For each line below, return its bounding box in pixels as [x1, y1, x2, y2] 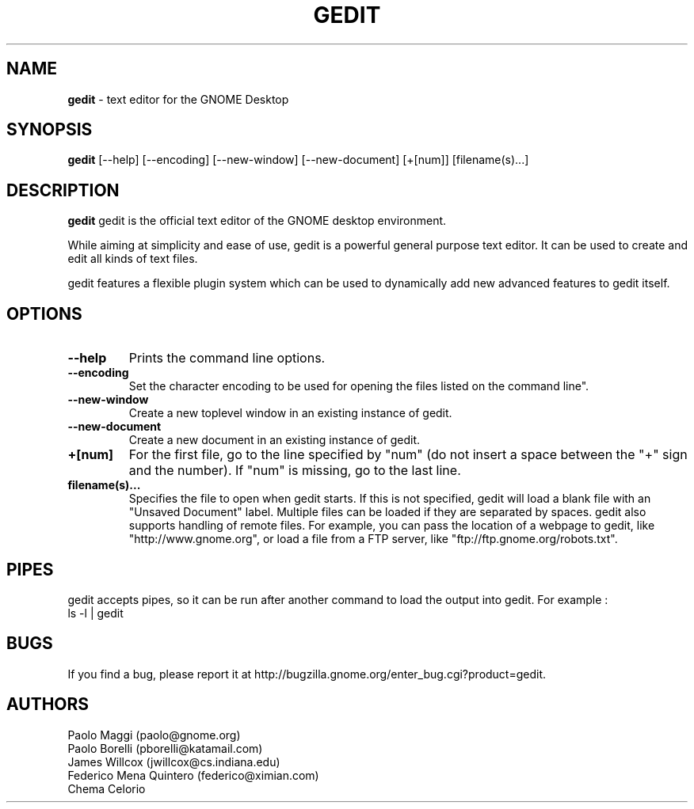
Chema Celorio [67, 781, 146, 796]
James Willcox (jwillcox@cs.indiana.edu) [67, 754, 280, 769]
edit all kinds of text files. [67, 252, 198, 266]
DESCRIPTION [6, 180, 120, 200]
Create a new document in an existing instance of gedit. [128, 433, 421, 447]
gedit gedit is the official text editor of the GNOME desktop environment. [67, 214, 447, 228]
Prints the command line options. [128, 350, 326, 367]
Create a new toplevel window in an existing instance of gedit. [128, 406, 452, 420]
